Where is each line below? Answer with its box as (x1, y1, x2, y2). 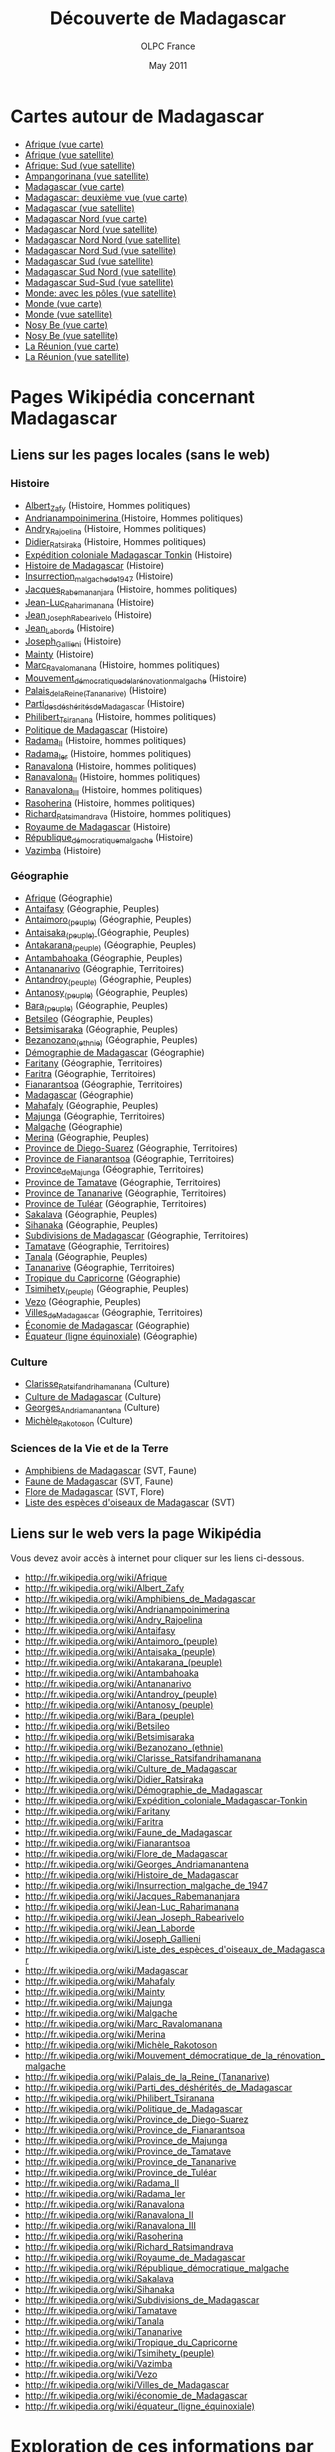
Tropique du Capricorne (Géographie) (24, 1272, 182, 1284)
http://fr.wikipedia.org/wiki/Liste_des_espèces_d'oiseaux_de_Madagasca (24, 1943, 326, 1955)
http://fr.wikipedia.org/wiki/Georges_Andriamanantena (24, 1858, 250, 1870)
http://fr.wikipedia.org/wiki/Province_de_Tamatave (24, 2145, 232, 2157)
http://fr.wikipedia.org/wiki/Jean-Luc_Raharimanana (24, 1900, 240, 1912)
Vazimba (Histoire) (24, 844, 102, 856)
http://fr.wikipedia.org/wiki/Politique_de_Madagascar (24, 2102, 243, 2114)
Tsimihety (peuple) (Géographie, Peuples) (24, 1283, 190, 1297)
